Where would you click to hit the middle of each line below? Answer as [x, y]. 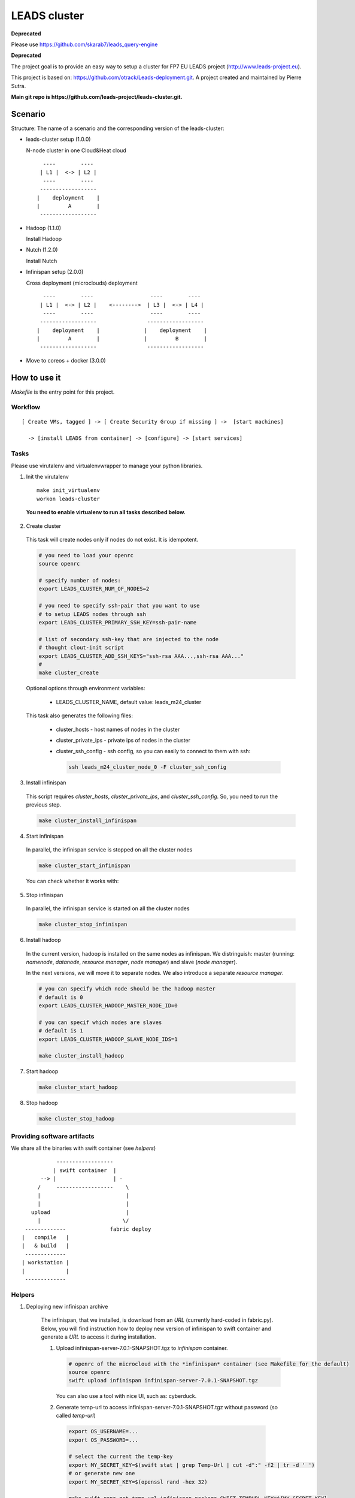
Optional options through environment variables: [86, 688]
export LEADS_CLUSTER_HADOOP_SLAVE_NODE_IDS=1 [108, 1039]
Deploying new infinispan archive [67, 1307]
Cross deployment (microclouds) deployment [82, 283]
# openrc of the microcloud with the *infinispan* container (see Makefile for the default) [209, 1364]
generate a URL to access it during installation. [98, 1337]
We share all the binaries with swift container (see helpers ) [83, 1148]
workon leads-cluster [68, 499]
